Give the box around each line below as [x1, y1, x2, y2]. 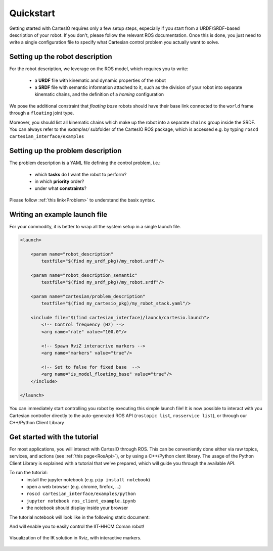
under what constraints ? [34, 185, 87, 191]
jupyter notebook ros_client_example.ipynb [26, 498, 136, 504]
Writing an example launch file [9, 210, 108, 219]
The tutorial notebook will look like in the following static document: [9, 514, 150, 520]
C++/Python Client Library [9, 420, 64, 426]
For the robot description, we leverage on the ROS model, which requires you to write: [9, 66, 189, 72]
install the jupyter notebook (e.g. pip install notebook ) [26, 476, 150, 482]
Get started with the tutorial [9, 432, 99, 441]
